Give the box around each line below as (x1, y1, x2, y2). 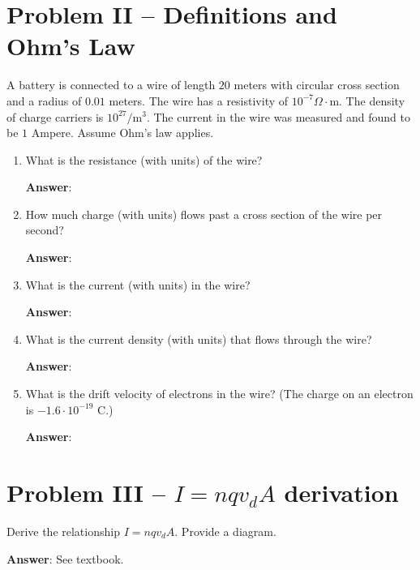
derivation (284, 476, 399, 508)
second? (25, 221, 64, 238)
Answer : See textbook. (6, 550, 124, 567)
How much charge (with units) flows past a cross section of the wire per (25, 205, 383, 222)
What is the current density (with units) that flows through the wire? (25, 330, 372, 347)
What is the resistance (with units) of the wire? (25, 151, 263, 168)
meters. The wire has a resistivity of (109, 92, 289, 109)
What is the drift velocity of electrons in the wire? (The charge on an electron (25, 385, 414, 402)
